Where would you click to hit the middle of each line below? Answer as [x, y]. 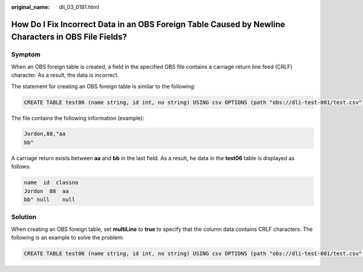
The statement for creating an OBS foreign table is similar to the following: [103, 86]
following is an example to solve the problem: [67, 238]
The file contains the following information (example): [78, 118]
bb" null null [50, 200]
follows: [21, 167]
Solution [24, 217]
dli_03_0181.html [79, 7]
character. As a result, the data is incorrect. [65, 75]
